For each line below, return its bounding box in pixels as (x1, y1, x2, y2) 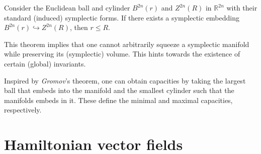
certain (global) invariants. (4, 58, 86, 68)
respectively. (4, 104, 42, 115)
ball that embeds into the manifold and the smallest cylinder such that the (4, 85, 234, 95)
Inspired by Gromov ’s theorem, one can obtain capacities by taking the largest (4, 75, 246, 85)
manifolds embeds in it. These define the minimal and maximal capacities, (4, 94, 233, 105)
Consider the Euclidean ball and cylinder (4, 2, 130, 12)
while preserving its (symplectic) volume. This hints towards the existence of (4, 48, 240, 59)
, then (69, 22, 88, 32)
